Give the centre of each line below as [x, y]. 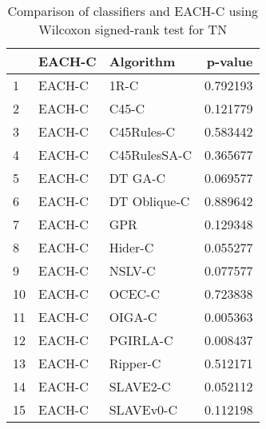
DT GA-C [137, 178]
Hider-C [131, 247]
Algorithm [142, 61]
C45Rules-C [142, 131]
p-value [230, 61]
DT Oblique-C [149, 201]
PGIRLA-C [141, 340]
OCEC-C [134, 294]
